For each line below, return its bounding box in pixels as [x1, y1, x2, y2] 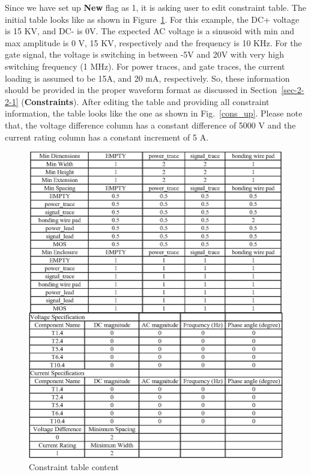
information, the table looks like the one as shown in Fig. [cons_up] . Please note [5, 107, 303, 120]
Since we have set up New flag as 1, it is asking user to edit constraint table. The [5, 1, 306, 13]
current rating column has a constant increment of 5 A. [5, 130, 209, 143]
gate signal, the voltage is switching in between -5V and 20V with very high [5, 48, 284, 61]
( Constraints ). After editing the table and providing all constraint [21, 95, 270, 107]
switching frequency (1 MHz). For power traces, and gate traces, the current [5, 59, 285, 72]
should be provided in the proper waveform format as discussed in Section [5, 83, 277, 96]
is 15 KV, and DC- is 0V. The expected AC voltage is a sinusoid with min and [5, 25, 294, 37]
